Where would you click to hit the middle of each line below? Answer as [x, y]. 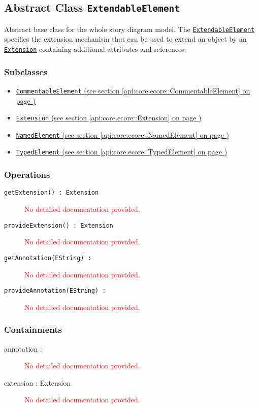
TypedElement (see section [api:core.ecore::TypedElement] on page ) [122, 152]
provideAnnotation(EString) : [55, 291]
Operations [27, 175]
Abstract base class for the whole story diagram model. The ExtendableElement [129, 29]
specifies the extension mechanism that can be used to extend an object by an [125, 39]
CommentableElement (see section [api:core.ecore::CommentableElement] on [133, 90]
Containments [33, 329]
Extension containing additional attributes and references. [95, 49]
